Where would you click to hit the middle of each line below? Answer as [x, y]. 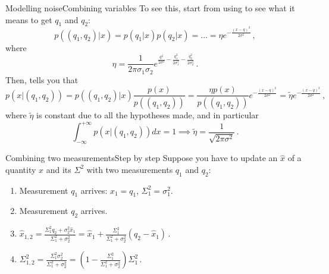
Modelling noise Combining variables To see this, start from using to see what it [150, 8]
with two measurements [130, 169]
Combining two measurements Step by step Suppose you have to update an [142, 158]
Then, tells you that [42, 79]
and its [59, 169]
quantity [21, 169]
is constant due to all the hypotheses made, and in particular [148, 115]
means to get [29, 19]
